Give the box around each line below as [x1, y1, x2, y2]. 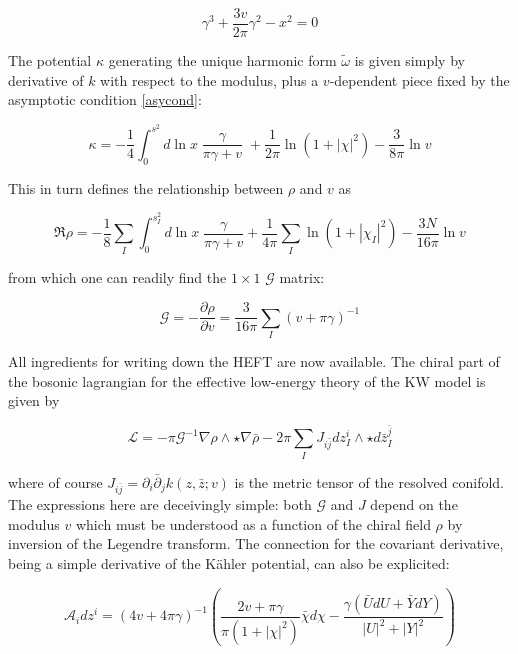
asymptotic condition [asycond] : [8, 89, 202, 110]
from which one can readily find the [8, 266, 227, 287]
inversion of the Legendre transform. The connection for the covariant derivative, [8, 533, 504, 554]
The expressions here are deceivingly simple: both [8, 494, 312, 515]
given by [8, 390, 60, 411]
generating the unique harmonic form [108, 50, 337, 71]
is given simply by [354, 50, 465, 71]
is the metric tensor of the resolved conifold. [234, 471, 505, 492]
